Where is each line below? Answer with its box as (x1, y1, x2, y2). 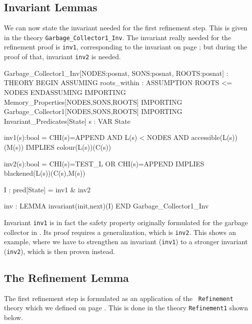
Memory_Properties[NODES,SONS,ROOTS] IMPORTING (4, 96, 183, 107)
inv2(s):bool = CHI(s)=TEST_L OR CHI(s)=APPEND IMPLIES (4, 158, 205, 168)
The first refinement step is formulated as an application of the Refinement (4, 293, 233, 303)
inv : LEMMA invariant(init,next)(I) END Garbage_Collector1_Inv (4, 201, 209, 211)
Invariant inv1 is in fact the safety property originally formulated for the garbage (4, 217, 248, 227)
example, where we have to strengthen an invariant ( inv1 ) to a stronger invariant (4, 236, 248, 247)
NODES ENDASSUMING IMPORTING (4, 87, 126, 97)
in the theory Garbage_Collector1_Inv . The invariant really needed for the (4, 32, 231, 42)
